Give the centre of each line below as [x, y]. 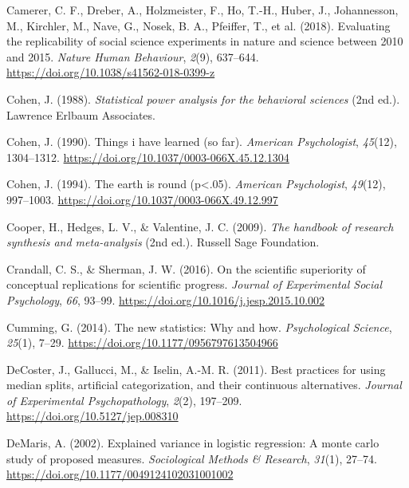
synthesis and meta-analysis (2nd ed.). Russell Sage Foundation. [163, 242]
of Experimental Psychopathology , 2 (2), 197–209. [124, 400]
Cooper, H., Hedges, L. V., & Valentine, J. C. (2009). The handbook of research [200, 226]
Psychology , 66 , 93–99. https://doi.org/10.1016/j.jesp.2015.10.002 [166, 299]
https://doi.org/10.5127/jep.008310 [92, 416]
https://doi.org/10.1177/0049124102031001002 [120, 474]
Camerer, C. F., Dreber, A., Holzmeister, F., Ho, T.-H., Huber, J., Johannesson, [203, 10]
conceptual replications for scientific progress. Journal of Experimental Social [195, 284]
